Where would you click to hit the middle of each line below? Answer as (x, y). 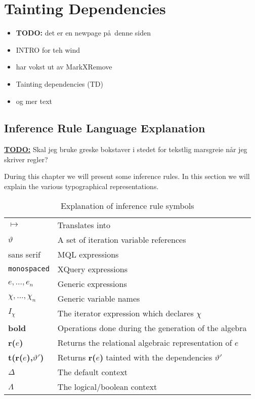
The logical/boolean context (107, 386)
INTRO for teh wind (48, 49)
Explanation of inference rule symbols (127, 205)
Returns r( (77, 357)
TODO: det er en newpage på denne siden (83, 33)
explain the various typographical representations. (81, 186)
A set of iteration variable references (122, 239)
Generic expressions (92, 283)
